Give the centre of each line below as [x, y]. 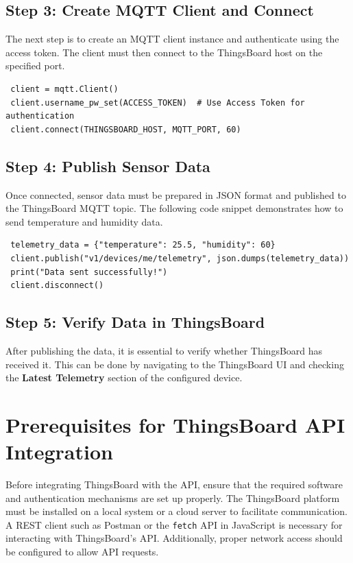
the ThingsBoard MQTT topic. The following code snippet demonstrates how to [174, 208]
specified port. [35, 65]
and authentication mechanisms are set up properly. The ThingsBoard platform [173, 498]
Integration [59, 452]
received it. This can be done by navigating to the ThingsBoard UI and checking [175, 364]
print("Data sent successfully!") [89, 272]
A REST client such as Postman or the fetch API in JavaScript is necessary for [174, 524]
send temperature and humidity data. [84, 221]
